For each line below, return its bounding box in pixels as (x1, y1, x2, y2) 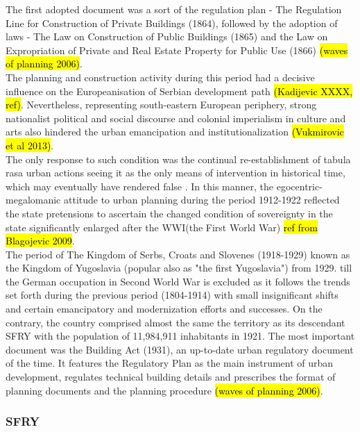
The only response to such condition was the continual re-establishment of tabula (6, 151, 351, 166)
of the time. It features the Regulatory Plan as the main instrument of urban (6, 356, 334, 370)
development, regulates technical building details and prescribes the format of (6, 369, 336, 384)
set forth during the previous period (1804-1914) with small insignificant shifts (6, 288, 338, 302)
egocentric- (276, 178, 323, 193)
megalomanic (6, 192, 61, 207)
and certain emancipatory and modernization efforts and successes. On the (6, 301, 323, 316)
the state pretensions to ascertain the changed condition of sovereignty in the (6, 206, 333, 220)
